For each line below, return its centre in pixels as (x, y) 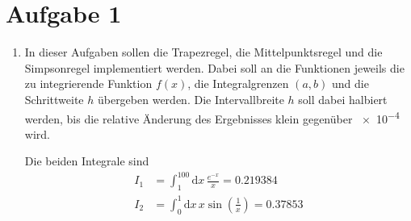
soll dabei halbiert (343, 99)
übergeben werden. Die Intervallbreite (191, 99)
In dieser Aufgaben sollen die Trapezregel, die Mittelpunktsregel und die (203, 52)
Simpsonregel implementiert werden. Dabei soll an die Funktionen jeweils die (214, 67)
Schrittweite (54, 99)
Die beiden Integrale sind (87, 161)
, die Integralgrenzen (238, 83)
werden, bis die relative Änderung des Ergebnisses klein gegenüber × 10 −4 (212, 117)
